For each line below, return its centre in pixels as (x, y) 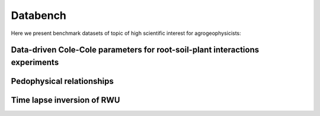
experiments (35, 62)
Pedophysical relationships (62, 81)
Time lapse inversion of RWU (65, 100)
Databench (39, 15)
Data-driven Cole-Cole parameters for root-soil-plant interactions (135, 50)
